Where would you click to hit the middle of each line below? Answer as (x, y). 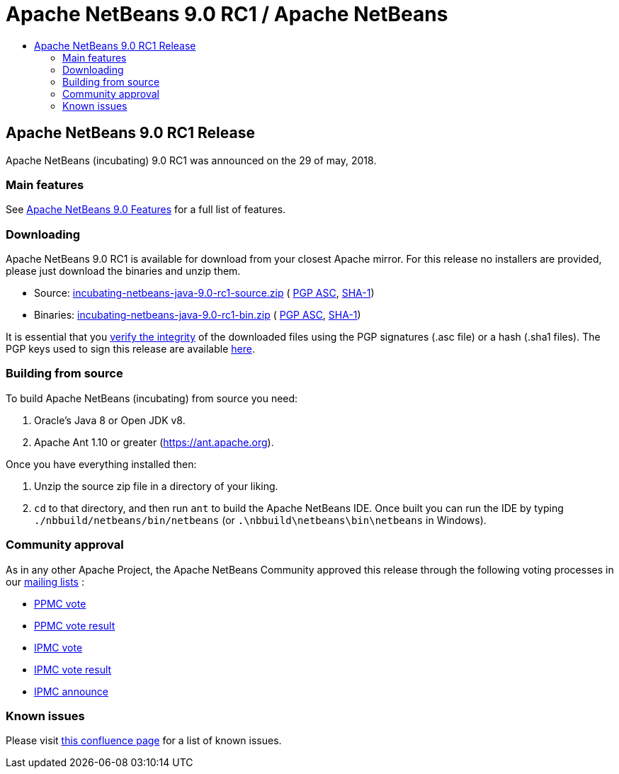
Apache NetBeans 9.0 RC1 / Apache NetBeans (227, 14)
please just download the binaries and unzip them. (123, 271)
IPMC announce (72, 691)
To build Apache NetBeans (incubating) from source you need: (152, 398)
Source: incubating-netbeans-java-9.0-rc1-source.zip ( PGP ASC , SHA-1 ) (204, 293)
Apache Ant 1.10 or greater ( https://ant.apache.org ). (154, 442)
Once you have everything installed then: (101, 464)
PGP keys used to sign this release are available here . (130, 349)
